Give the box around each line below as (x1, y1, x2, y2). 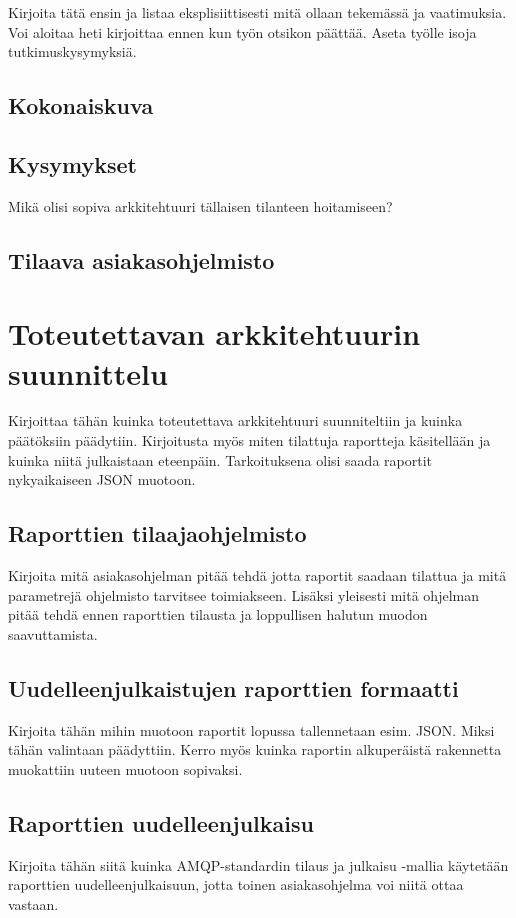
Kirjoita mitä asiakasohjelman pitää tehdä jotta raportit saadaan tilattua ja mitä (8, 565, 507, 586)
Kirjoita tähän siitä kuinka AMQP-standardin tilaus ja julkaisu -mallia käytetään (8, 854, 509, 875)
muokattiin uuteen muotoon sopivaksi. (8, 758, 243, 779)
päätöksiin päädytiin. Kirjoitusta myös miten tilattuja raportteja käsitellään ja (8, 430, 491, 451)
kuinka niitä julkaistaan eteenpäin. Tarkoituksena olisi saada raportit (8, 449, 433, 470)
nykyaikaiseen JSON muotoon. (8, 469, 196, 490)
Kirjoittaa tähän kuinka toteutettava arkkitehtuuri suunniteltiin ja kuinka (8, 410, 463, 431)
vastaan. (8, 893, 59, 914)
